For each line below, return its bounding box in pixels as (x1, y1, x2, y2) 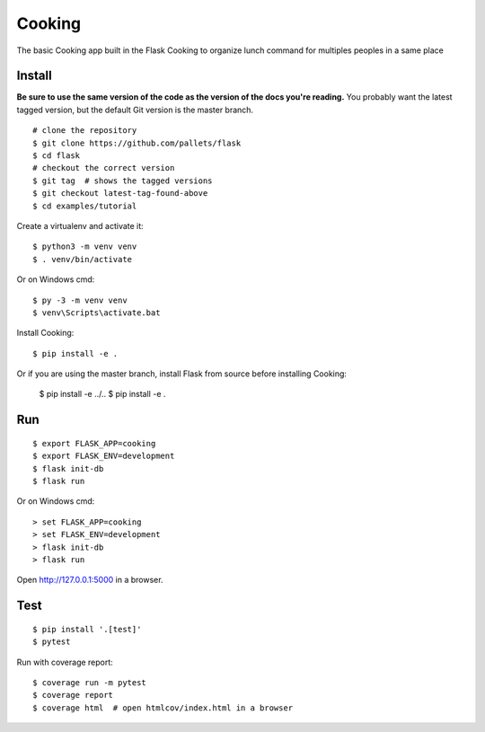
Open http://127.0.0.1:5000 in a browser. (16, 575, 163, 586)
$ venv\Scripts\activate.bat (32, 307, 161, 318)
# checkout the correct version (32, 163, 175, 173)
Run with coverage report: (16, 657, 114, 667)
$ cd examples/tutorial (32, 200, 137, 211)
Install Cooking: (16, 328, 75, 339)
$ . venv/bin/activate (32, 254, 133, 264)
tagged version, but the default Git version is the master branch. (16, 104, 254, 115)
